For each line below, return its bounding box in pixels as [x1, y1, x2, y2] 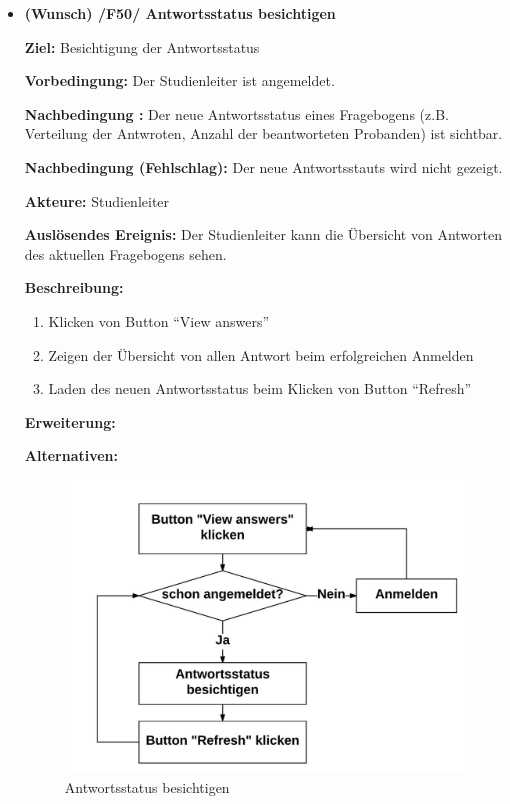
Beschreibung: [24, 277, 124, 298]
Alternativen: [24, 445, 119, 466]
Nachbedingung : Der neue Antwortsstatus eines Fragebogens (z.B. [24, 103, 449, 124]
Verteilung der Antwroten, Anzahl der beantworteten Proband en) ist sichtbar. [24, 123, 503, 144]
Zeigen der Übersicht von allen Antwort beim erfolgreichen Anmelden [48, 344, 474, 365]
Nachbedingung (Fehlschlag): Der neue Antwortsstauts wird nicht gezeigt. [24, 156, 503, 177]
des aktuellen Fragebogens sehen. [24, 243, 227, 264]
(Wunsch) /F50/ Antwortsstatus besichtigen [24, 3, 336, 23]
